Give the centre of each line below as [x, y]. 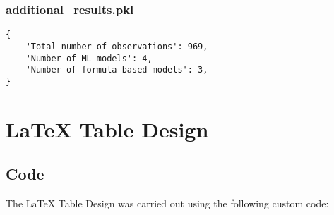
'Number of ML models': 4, [89, 58]
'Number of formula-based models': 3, [117, 70]
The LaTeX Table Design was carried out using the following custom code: [167, 203]
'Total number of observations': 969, [117, 46]
